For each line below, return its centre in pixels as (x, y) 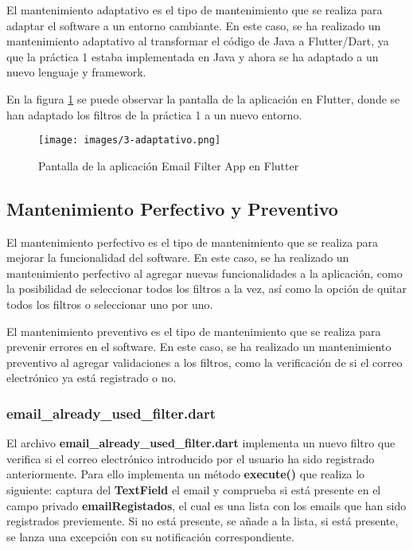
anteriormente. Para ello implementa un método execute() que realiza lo (186, 474)
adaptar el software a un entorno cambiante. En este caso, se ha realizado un (194, 25)
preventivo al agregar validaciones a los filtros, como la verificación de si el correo (205, 362)
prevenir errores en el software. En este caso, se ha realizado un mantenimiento (199, 347)
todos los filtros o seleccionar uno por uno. (110, 304)
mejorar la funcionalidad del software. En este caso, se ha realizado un (178, 257)
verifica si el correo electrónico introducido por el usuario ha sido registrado (191, 458)
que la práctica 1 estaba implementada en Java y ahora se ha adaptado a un (193, 56)
